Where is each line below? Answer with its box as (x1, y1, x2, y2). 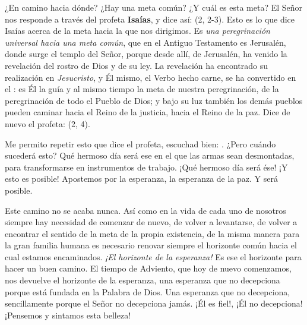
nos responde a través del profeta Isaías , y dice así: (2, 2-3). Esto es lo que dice (5, 12, 295, 25)
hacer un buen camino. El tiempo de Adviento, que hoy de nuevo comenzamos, (5, 262, 292, 274)
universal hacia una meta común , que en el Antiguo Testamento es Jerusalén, (5, 36, 286, 48)
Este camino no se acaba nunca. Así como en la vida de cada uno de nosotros (5, 204, 286, 216)
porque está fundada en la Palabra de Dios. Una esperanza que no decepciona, (5, 285, 290, 298)
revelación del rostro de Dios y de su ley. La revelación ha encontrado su (5, 59, 268, 71)
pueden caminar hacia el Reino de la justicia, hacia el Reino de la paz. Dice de (5, 106, 290, 118)
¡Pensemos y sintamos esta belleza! (5, 308, 131, 321)
